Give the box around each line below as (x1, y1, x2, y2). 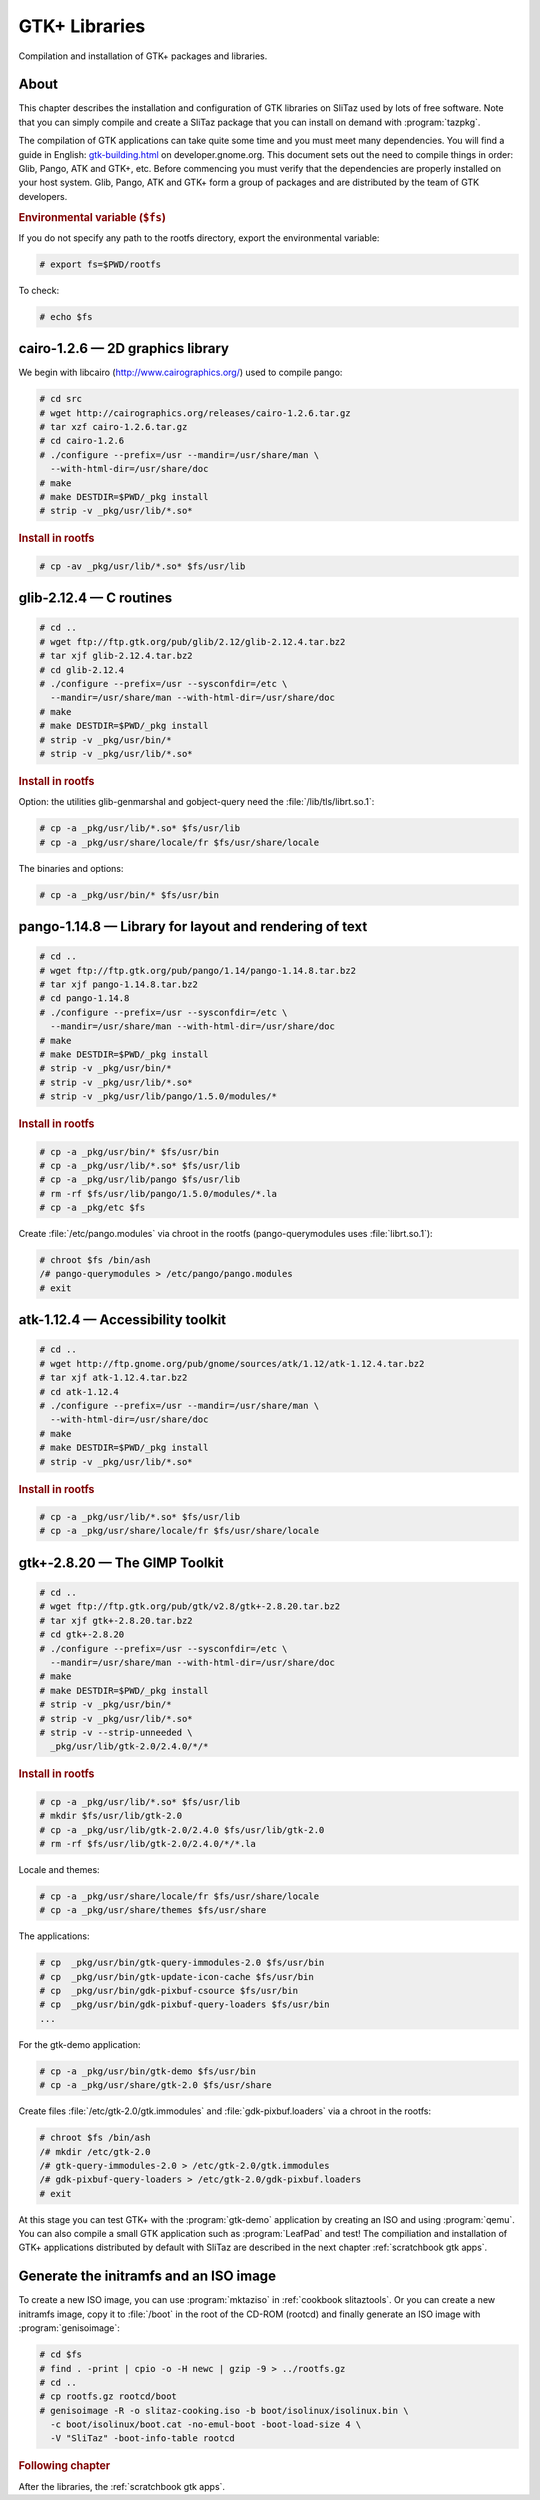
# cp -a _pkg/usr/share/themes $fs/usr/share (39, 1905, 267, 1916)
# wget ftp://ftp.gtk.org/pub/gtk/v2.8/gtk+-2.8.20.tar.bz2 (39, 1601, 341, 1612)
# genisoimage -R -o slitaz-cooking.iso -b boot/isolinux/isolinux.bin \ (39, 2405, 409, 2416)
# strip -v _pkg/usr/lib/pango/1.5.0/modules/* (39, 1091, 277, 1102)
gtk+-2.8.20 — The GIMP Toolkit (18, 1554, 224, 1571)
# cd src (39, 393, 83, 405)
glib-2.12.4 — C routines (18, 590, 173, 607)
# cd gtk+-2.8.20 (39, 1629, 125, 1640)
